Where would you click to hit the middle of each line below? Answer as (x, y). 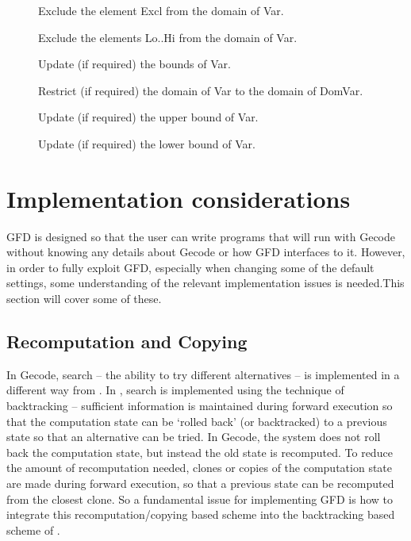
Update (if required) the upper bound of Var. (148, 117)
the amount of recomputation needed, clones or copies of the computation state (200, 468)
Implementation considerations (179, 198)
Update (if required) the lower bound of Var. (147, 143)
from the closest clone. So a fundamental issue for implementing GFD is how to (200, 499)
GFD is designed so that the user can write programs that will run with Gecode (201, 236)
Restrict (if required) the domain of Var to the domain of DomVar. (201, 90)
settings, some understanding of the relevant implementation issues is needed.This (205, 283)
